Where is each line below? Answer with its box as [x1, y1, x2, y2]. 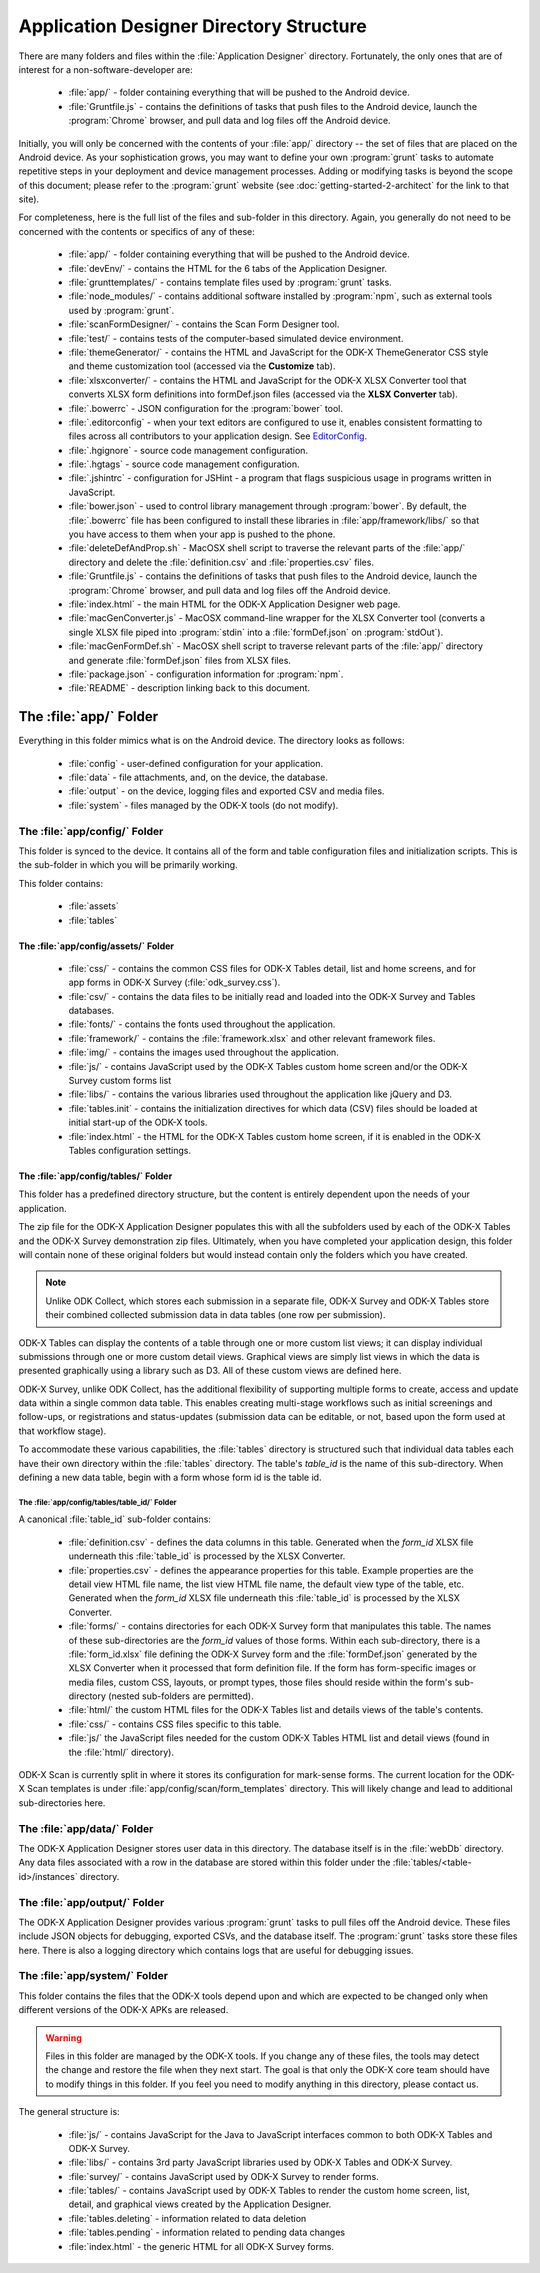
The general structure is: [18, 2106, 120, 2118]
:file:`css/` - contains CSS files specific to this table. [68, 1718, 282, 1730]
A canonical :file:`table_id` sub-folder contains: [18, 1513, 212, 1525]
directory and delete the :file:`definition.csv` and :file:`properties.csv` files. [68, 556, 375, 568]
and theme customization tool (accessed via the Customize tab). [68, 360, 336, 372]
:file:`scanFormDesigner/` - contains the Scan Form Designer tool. [68, 318, 340, 330]
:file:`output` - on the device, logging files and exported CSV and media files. [68, 785, 385, 797]
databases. [68, 1005, 115, 1017]
